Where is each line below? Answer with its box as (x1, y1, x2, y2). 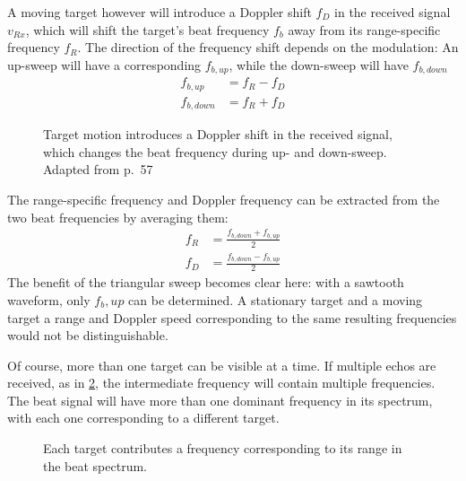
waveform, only (7, 290, 91, 309)
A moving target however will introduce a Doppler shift (7, 3, 312, 21)
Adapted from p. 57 (43, 160, 153, 179)
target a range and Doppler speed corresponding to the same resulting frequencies (7, 308, 457, 327)
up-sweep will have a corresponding (7, 55, 202, 74)
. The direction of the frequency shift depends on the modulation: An (77, 38, 459, 57)
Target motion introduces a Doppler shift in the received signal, (43, 125, 393, 144)
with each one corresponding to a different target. (7, 408, 280, 427)
